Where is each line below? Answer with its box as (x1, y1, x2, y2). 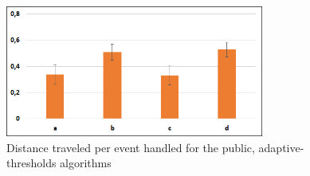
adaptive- (258, 139, 304, 155)
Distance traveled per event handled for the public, (6, 139, 255, 155)
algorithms (60, 154, 112, 171)
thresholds (6, 154, 57, 171)
